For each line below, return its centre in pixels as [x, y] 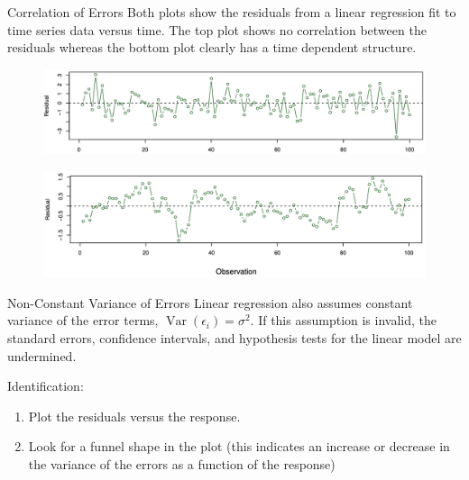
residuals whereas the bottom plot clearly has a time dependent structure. [212, 47]
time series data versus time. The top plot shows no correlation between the [217, 29]
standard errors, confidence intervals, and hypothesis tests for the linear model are [234, 337]
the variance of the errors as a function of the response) [182, 463]
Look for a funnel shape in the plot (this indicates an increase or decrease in [239, 446]
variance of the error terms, [83, 320]
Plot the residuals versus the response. [134, 416]
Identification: [46, 386]
